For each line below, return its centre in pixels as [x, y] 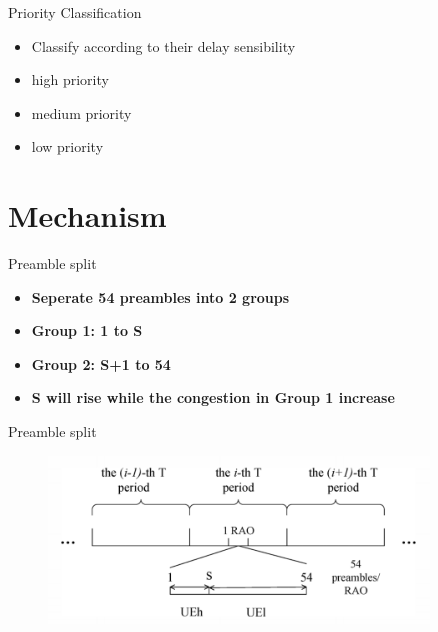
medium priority [81, 112]
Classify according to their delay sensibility [163, 45]
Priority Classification [75, 12]
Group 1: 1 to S [87, 330]
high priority [70, 79]
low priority [67, 146]
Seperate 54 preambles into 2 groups [160, 296]
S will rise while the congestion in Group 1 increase [213, 397]
